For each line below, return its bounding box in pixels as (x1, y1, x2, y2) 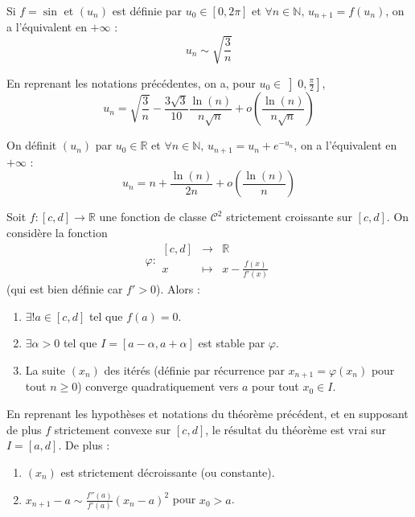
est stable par (198, 334, 265, 351)
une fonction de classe (99, 208, 207, 225)
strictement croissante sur (226, 208, 352, 225)
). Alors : (155, 281, 200, 297)
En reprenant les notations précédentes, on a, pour (6, 74, 256, 91)
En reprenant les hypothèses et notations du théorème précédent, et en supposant (6, 405, 409, 422)
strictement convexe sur (54, 421, 171, 437)
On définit (6, 137, 57, 154)
